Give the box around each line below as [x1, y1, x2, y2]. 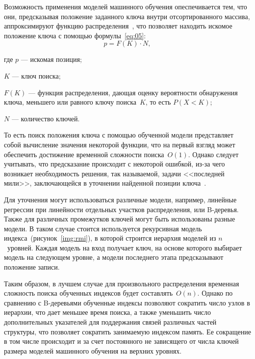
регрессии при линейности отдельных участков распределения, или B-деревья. [4, 204, 239, 214]
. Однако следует [188, 149, 239, 159]
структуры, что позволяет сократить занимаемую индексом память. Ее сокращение [4, 326, 251, 336]
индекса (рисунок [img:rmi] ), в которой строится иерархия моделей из [4, 233, 216, 243]
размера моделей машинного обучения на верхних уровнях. [4, 345, 182, 356]
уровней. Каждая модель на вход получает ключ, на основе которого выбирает [7, 242, 242, 252]
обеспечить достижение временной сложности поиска [4, 149, 164, 159]
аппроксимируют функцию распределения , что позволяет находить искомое [4, 21, 232, 31]
